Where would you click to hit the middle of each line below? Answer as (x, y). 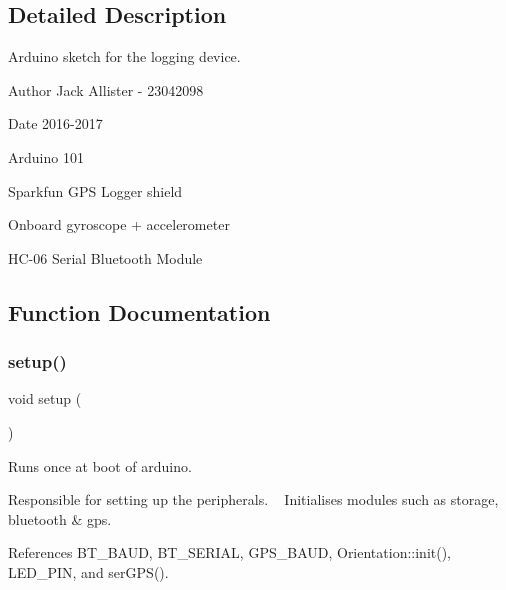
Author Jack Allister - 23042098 (106, 89)
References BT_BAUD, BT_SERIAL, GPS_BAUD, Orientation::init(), (230, 552)
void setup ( (45, 398)
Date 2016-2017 (55, 123)
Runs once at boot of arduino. (100, 465)
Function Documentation (139, 311)
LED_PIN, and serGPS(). (88, 571)
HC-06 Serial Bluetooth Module (105, 257)
